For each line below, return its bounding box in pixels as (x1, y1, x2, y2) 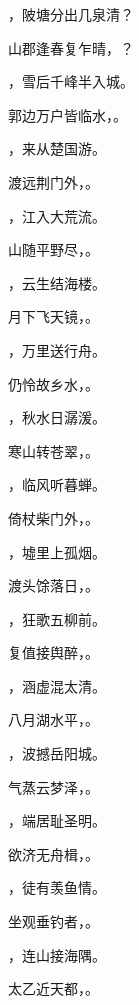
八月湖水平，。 (8, 709, 99, 730)
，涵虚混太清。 (8, 675, 106, 696)
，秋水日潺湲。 (8, 407, 106, 428)
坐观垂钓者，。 (8, 911, 99, 932)
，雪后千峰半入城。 (8, 71, 134, 92)
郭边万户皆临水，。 (8, 104, 127, 125)
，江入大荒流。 (8, 205, 106, 226)
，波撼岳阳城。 (8, 743, 106, 764)
